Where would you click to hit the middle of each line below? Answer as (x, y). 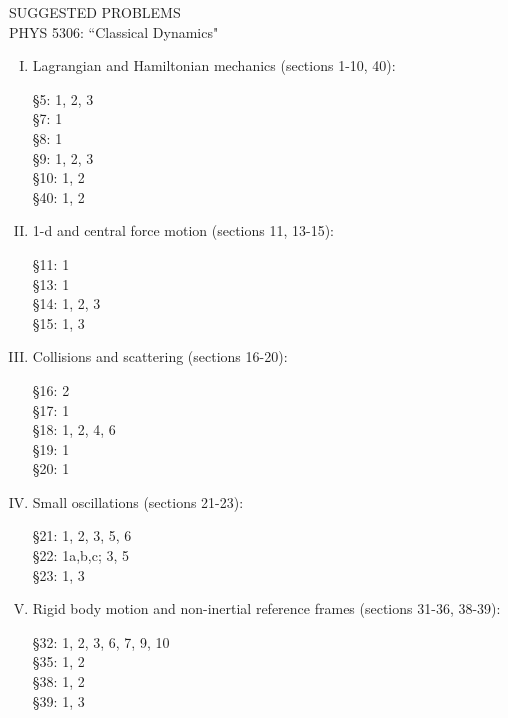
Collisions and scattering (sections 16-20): (160, 356)
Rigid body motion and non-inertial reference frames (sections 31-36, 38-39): (266, 608)
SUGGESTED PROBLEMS (95, 12)
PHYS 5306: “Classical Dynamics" (114, 31)
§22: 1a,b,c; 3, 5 (81, 555)
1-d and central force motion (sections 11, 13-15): (183, 230)
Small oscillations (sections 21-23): (138, 501)
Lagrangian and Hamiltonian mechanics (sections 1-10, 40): (214, 65)
